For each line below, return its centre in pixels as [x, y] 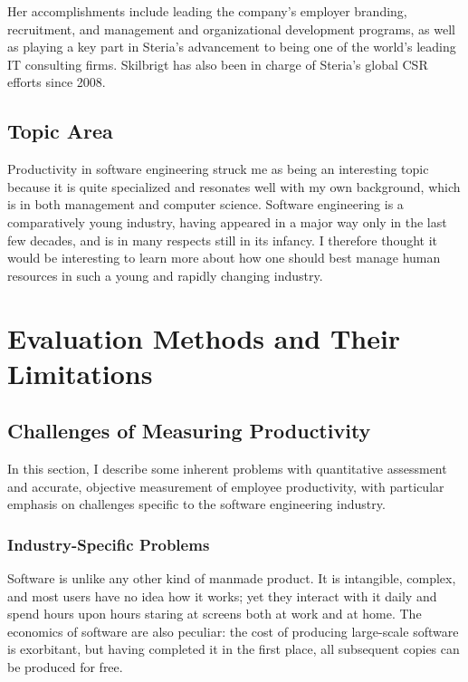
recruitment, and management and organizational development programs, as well [232, 29]
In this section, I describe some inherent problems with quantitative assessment [227, 469]
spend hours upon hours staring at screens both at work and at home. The [215, 614]
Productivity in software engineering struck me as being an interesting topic [218, 169]
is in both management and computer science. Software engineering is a [205, 204]
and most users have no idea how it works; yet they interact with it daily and [222, 596]
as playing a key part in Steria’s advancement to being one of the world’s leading [232, 47]
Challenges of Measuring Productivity [189, 431]
